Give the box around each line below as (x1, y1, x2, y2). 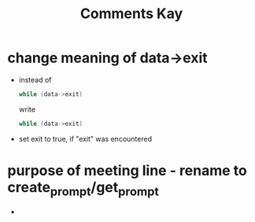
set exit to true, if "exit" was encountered (18, 134, 153, 143)
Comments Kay (79, 5, 183, 23)
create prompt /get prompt (7, 178, 159, 199)
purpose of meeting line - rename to (7, 161, 247, 179)
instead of (18, 75, 52, 84)
